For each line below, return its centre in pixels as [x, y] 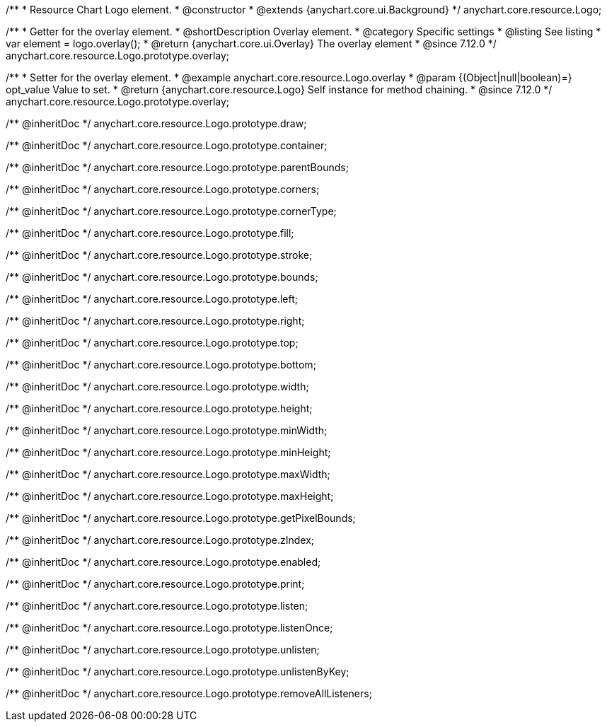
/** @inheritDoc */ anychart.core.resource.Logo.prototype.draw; [156, 123]
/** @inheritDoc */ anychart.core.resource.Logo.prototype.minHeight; [168, 452]
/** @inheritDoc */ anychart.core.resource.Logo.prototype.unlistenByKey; [178, 671]
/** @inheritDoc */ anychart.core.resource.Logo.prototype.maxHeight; [170, 496]
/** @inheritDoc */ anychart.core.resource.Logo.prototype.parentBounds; [177, 167]
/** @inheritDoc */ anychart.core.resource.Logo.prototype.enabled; [163, 562]
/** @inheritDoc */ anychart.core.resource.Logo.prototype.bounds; [162, 277]
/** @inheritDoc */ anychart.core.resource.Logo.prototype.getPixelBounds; [181, 518]
